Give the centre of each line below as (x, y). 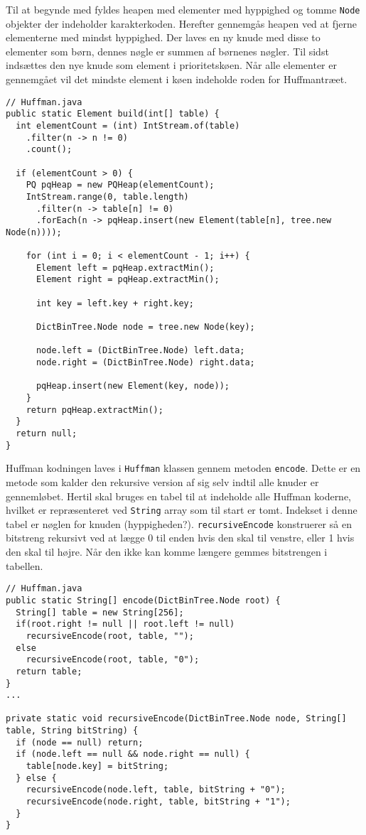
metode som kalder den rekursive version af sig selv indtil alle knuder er (162, 481)
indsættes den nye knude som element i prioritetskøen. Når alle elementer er (171, 65)
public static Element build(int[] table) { (113, 114)
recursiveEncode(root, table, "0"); (113, 660)
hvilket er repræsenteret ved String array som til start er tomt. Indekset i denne (182, 510)
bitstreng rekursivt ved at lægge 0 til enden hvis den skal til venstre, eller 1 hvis (180, 538)
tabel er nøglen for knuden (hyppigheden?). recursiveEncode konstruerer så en (179, 523)
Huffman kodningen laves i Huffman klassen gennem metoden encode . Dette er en (183, 468)
